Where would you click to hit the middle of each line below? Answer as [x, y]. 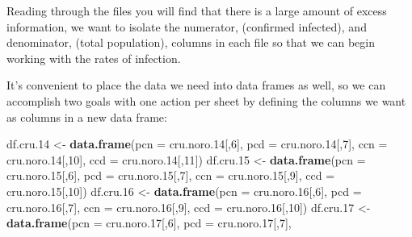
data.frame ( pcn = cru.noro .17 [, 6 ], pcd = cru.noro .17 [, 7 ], [149, 223]
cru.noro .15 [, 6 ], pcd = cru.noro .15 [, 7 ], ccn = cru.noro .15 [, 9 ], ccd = [171, 175]
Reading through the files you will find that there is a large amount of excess [197, 10]
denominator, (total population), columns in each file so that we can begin [191, 42]
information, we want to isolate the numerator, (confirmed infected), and [187, 26]
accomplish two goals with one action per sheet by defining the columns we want [206, 100]
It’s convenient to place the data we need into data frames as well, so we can [196, 85]
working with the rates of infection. [94, 58]
